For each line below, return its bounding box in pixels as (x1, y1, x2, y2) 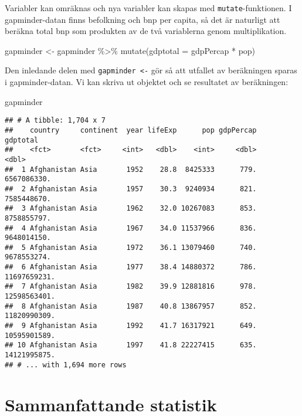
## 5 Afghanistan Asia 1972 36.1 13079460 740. (5, 243, 257, 252)
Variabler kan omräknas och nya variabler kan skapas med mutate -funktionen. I (5, 2, 292, 13)
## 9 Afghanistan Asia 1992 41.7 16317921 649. (5, 322, 257, 330)
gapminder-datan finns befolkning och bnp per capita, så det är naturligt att (5, 13, 280, 25)
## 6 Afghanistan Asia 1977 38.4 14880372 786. (5, 263, 257, 272)
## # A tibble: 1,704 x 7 (5, 116, 106, 125)
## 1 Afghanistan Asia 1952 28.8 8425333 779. (5, 165, 257, 174)
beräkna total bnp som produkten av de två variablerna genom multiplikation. (5, 25, 287, 37)
